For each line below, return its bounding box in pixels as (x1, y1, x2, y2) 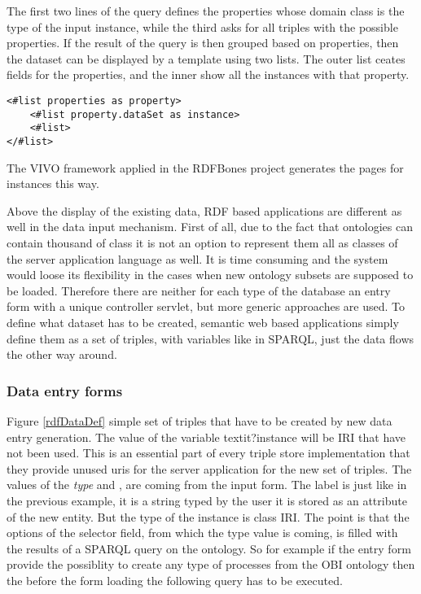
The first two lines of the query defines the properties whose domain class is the (7, 2, 405, 19)
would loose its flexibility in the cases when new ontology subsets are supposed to (7, 266, 414, 283)
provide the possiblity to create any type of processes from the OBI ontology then (7, 556, 415, 573)
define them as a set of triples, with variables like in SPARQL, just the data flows (7, 330, 414, 347)
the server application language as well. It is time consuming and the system (7, 250, 388, 267)
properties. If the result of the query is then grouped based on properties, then (7, 34, 399, 51)
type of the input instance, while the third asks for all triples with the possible (7, 18, 398, 35)
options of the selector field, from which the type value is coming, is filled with (7, 524, 398, 541)
